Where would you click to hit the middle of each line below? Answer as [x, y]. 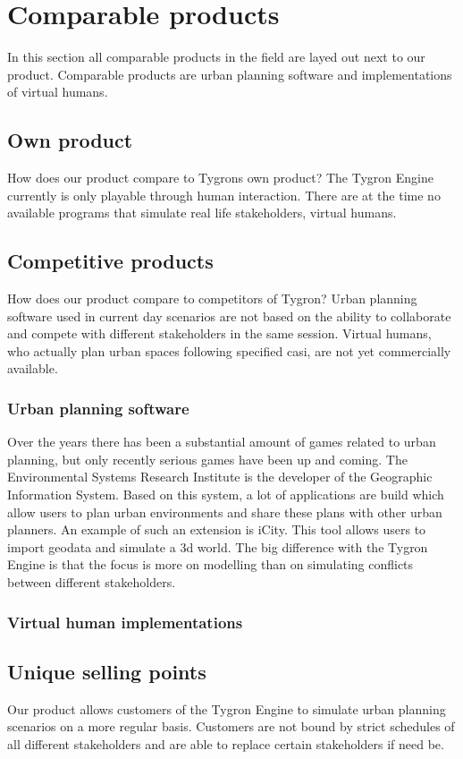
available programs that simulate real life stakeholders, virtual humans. [202, 213]
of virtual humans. [58, 92]
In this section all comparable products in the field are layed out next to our [216, 57]
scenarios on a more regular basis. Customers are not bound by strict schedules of [231, 726]
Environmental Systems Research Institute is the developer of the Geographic [220, 477]
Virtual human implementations [125, 622]
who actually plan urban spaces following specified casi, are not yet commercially [229, 350]
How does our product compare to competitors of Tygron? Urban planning [212, 298]
